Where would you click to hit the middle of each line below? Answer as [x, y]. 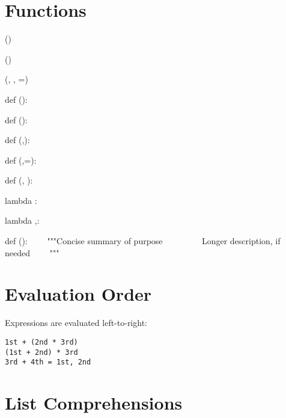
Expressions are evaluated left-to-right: [76, 323]
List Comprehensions [94, 403]
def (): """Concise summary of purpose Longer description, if [143, 241]
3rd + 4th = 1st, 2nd [48, 362]
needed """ [32, 252]
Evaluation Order [78, 294]
